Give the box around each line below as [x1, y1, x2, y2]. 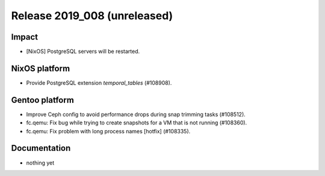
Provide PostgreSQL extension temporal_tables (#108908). [26, 79, 172, 86]
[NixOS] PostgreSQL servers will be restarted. [26, 48, 140, 55]
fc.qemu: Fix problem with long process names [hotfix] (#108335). [26, 127, 191, 135]
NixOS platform [11, 63, 70, 73]
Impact [11, 32, 39, 42]
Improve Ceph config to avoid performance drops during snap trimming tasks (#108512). [26, 111, 246, 118]
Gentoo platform [11, 95, 75, 105]
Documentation [11, 143, 71, 153]
